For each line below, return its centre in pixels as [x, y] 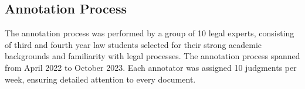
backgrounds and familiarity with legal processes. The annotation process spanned [152, 56]
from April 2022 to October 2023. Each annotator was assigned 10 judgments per [151, 67]
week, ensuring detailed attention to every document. [100, 79]
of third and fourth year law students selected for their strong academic [133, 44]
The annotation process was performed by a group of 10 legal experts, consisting [150, 33]
